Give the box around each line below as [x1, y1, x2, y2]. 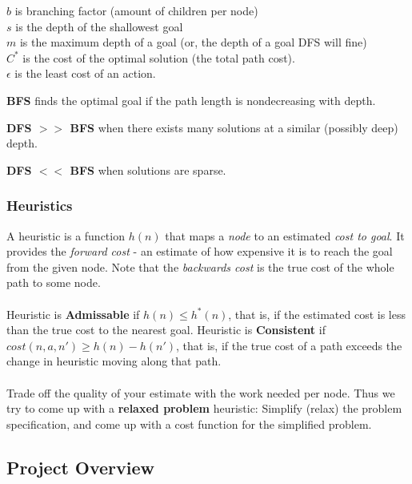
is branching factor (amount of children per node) [14, 2, 258, 18]
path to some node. [6, 274, 101, 291]
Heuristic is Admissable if [6, 305, 140, 322]
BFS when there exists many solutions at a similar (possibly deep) [70, 119, 398, 135]
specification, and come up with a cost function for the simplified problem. [6, 415, 372, 432]
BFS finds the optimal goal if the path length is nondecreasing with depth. [6, 91, 376, 108]
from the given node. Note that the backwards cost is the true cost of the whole [6, 258, 394, 275]
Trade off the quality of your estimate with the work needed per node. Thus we [6, 384, 395, 401]
